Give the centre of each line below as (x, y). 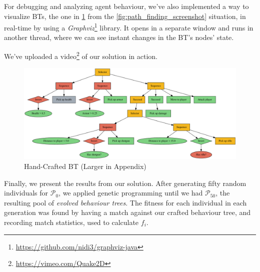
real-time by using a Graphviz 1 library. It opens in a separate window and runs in (129, 27)
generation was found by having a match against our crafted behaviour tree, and (127, 212)
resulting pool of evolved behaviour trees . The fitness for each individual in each (125, 202)
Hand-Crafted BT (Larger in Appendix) (85, 166)
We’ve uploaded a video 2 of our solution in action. (81, 55)
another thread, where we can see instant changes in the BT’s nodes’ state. (119, 37)
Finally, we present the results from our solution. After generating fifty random (125, 183)
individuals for (26, 193)
